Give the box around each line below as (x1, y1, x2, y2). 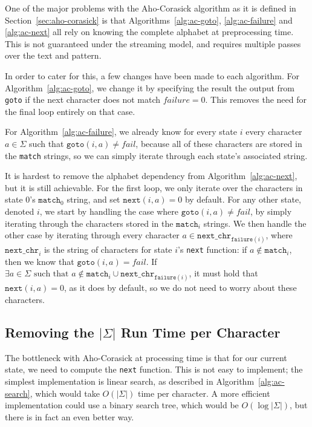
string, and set (67, 193, 120, 206)
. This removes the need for (205, 93, 307, 106)
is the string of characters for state (44, 243, 172, 256)
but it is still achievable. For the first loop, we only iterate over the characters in (5, 181, 303, 194)
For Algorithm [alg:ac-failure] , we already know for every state (5, 125, 237, 138)
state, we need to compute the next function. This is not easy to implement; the (5, 363, 303, 376)
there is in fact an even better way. (5, 410, 134, 423)
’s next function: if (178, 243, 247, 256)
